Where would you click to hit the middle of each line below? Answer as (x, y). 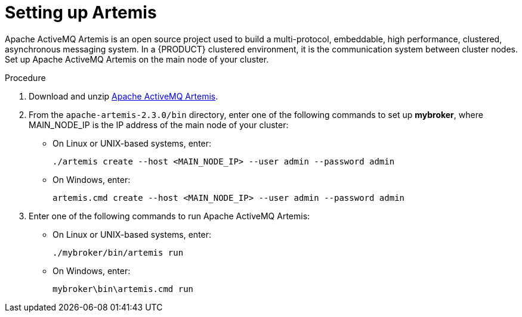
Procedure (25, 77)
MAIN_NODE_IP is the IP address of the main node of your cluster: (159, 125)
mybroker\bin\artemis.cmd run (123, 289)
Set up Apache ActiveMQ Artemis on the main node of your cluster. (137, 59)
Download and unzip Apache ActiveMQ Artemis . (123, 96)
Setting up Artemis (81, 13)
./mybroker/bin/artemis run (118, 252)
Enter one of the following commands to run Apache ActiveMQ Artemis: (169, 216)
